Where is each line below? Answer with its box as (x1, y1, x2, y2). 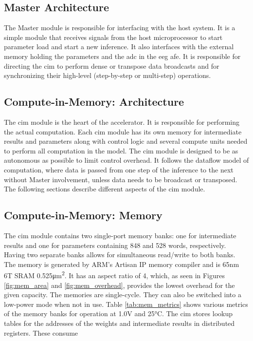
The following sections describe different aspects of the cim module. (4, 184, 205, 194)
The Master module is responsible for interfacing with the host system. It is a (4, 22, 235, 33)
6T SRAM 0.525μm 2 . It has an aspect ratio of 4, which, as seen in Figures (4, 269, 225, 280)
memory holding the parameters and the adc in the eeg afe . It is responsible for (4, 51, 241, 61)
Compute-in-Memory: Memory (4, 208, 163, 223)
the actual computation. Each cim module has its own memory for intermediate (4, 126, 242, 136)
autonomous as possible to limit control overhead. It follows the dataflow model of (4, 155, 249, 165)
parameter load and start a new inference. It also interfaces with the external (4, 41, 234, 52)
